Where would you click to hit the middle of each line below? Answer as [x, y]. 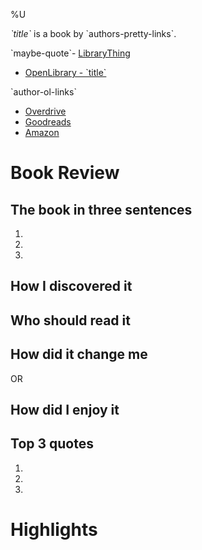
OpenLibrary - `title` [65, 72]
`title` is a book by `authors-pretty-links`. [93, 33]
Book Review [65, 173]
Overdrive [45, 111]
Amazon [42, 132]
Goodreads [48, 122]
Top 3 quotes [52, 444]
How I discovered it [71, 286]
